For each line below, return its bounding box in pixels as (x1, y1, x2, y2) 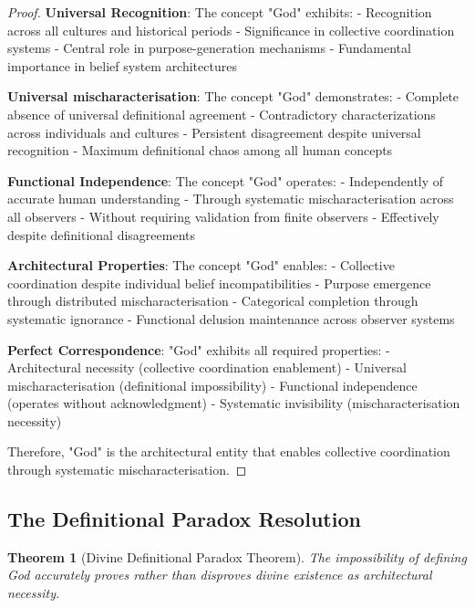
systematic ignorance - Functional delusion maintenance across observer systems (7, 309, 455, 328)
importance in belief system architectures (7, 56, 237, 75)
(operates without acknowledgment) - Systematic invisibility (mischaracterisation (7, 393, 460, 413)
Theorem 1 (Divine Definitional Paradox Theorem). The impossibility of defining (7, 547, 467, 566)
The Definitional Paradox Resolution (7, 505, 361, 533)
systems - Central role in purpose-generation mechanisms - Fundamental (7, 38, 411, 58)
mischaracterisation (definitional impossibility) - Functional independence (7, 375, 418, 394)
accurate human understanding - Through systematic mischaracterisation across (7, 189, 454, 208)
